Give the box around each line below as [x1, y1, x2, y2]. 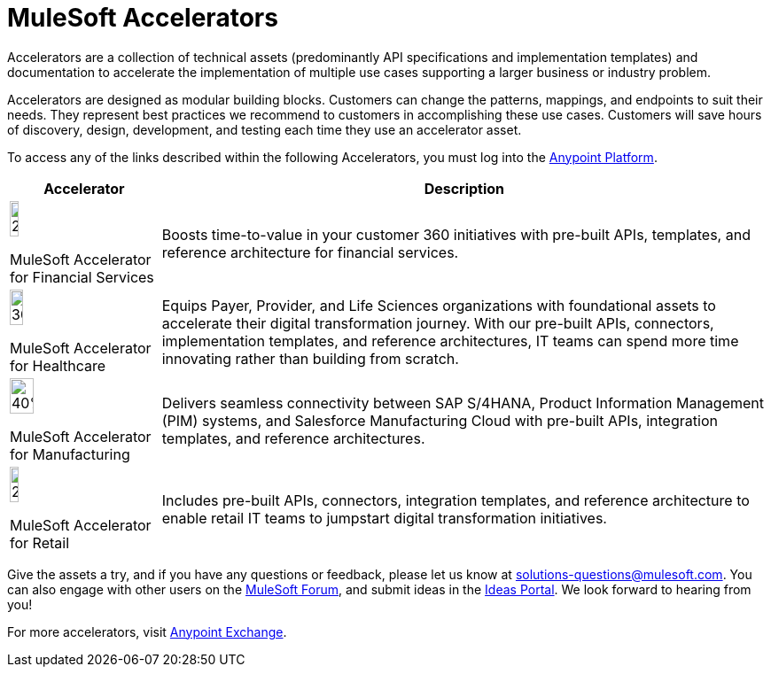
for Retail [10, 533, 70, 552]
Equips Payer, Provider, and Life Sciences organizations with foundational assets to [161, 296, 716, 314]
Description [424, 179, 505, 198]
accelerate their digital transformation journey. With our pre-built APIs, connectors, [161, 314, 714, 332]
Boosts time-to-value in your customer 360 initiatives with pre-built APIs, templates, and [161, 225, 751, 244]
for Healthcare [10, 356, 106, 375]
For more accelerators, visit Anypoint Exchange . [7, 624, 287, 639]
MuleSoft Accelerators [7, 3, 278, 33]
